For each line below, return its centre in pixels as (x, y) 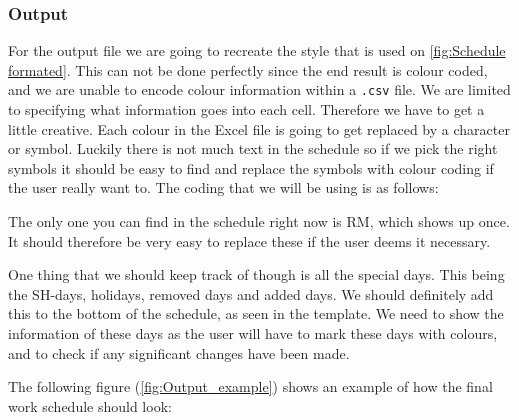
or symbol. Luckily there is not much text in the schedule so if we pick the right (253, 148)
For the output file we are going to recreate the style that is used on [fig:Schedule (257, 50)
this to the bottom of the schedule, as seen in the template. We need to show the (256, 313)
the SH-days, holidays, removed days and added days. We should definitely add (251, 293)
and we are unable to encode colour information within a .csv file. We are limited (259, 89)
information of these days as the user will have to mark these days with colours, (253, 333)
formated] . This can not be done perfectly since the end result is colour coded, (248, 69)
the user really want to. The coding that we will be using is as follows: (223, 187)
